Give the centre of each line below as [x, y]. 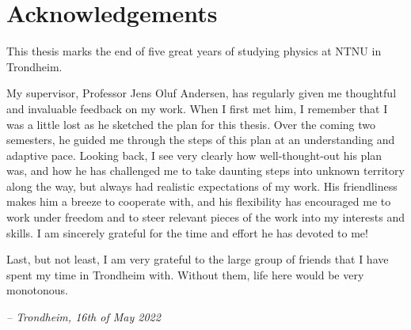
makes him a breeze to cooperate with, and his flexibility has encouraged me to [199, 201]
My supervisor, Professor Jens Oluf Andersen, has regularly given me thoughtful [202, 93]
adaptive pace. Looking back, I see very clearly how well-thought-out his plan [194, 155]
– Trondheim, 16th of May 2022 [84, 317]
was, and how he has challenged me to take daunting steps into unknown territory [205, 171]
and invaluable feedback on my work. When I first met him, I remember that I [197, 108]
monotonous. [37, 290]
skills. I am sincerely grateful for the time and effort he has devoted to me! [187, 232]
